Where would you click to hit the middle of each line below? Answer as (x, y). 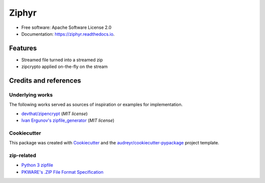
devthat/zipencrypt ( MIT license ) (54, 114)
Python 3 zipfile (37, 165)
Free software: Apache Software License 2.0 (66, 27)
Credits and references (45, 81)
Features (23, 48)
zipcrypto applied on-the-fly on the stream (65, 67)
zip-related (23, 156)
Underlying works (31, 95)
